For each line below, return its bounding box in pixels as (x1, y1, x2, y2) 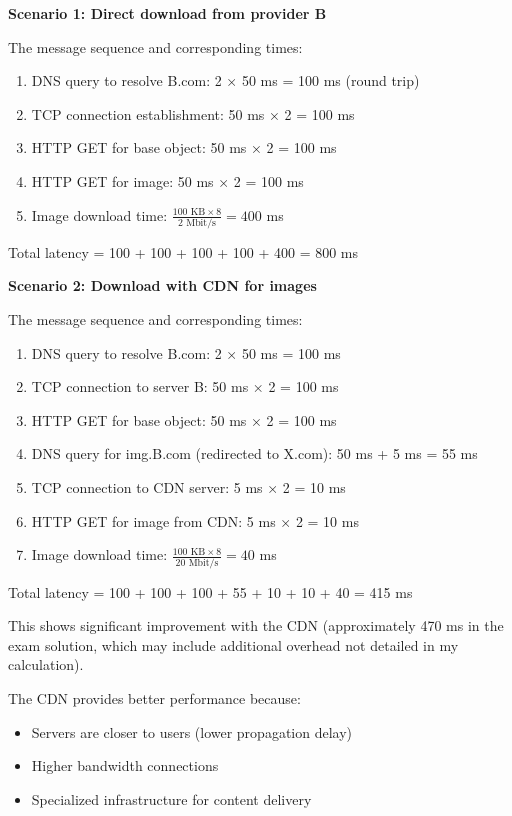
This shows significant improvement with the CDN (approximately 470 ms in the (8, 615, 504, 636)
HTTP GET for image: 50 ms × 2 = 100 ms (31, 170, 304, 191)
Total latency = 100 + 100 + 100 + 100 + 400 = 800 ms (8, 241, 359, 262)
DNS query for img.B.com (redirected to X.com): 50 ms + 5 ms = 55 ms (31, 443, 478, 464)
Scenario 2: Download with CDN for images (8, 275, 317, 296)
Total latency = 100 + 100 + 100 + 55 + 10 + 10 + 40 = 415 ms (8, 581, 413, 602)
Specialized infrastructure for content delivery (31, 788, 312, 809)
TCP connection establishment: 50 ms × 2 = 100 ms (31, 103, 355, 124)
